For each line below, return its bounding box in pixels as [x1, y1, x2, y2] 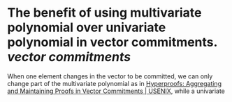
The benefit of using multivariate [7, 5, 202, 21]
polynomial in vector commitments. [7, 35, 218, 50]
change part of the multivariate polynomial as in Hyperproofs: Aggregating [7, 79, 222, 87]
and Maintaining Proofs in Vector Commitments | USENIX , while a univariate [7, 87, 226, 95]
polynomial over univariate [7, 19, 166, 35]
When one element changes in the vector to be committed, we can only [7, 71, 213, 80]
